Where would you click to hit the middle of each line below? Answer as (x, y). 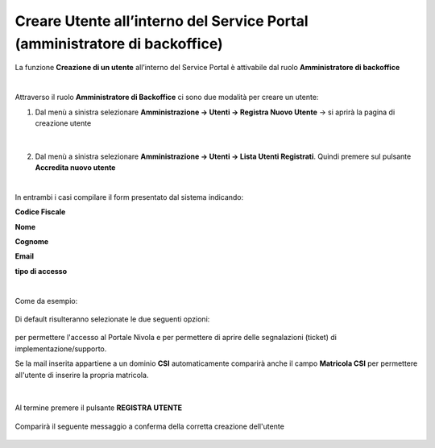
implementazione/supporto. (61, 348)
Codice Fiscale (40, 212)
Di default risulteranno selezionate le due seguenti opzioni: (112, 319)
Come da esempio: (46, 301)
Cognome (32, 242)
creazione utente (63, 123)
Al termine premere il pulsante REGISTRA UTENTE (99, 408)
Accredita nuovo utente (75, 168)
